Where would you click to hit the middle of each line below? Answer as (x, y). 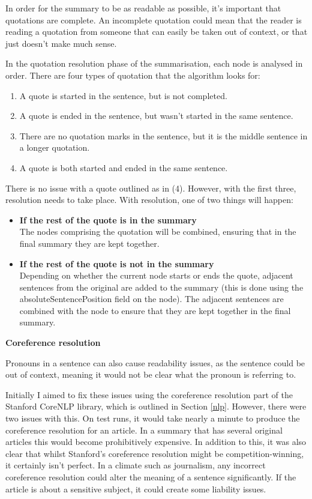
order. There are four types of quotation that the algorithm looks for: (133, 75)
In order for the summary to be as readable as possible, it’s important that (143, 8)
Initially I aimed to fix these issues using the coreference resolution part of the (149, 394)
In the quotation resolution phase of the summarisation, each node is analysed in (154, 63)
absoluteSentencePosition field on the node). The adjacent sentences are (151, 299)
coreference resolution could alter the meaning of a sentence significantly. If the (151, 477)
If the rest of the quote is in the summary (108, 219)
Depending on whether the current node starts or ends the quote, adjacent (156, 275)
